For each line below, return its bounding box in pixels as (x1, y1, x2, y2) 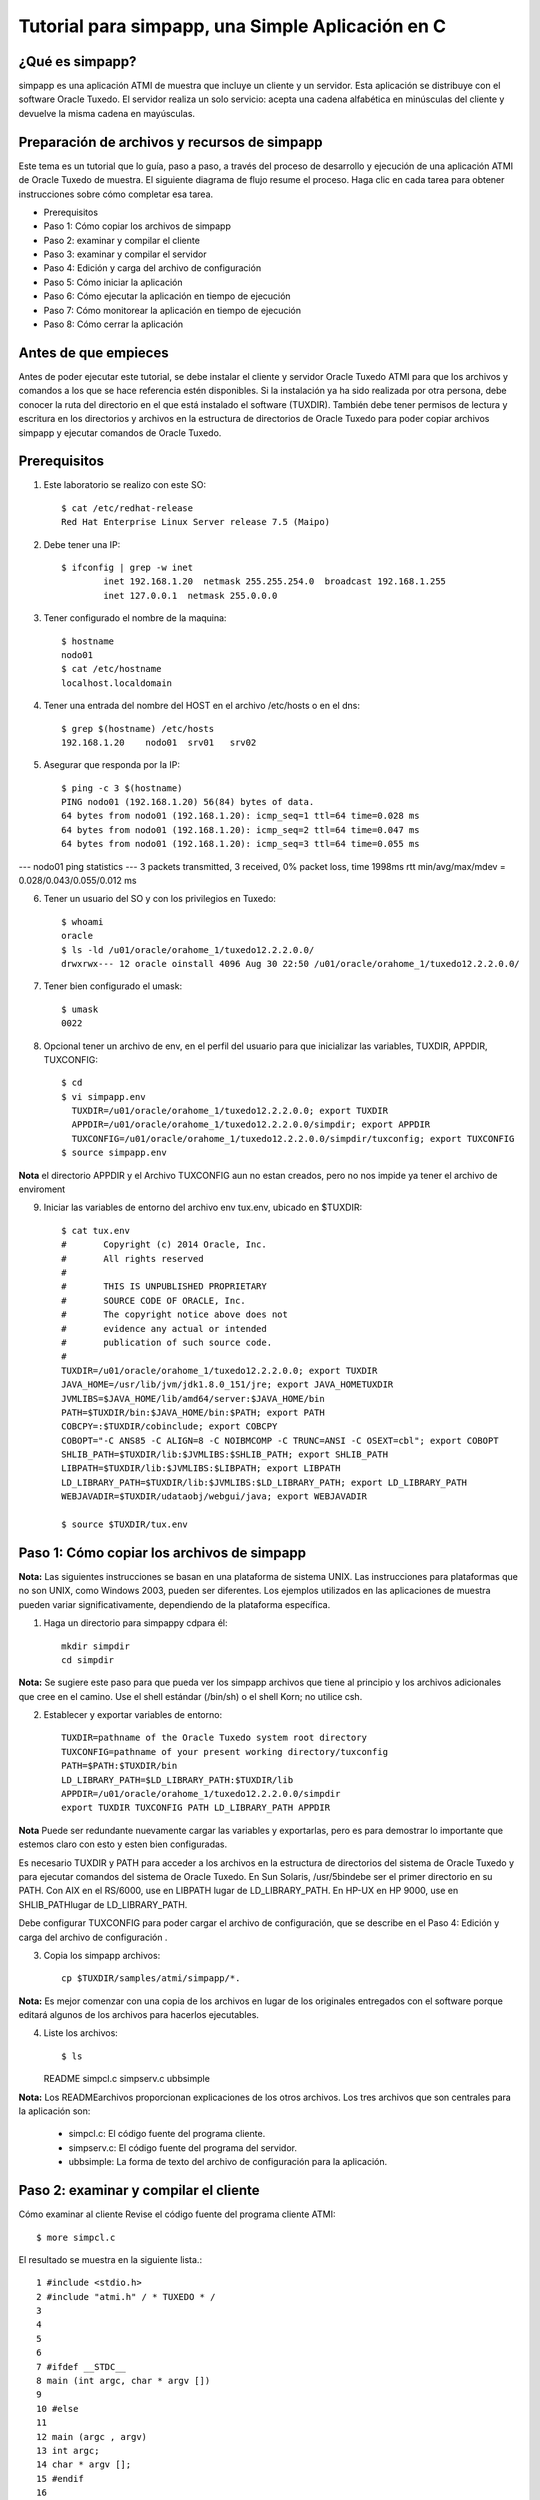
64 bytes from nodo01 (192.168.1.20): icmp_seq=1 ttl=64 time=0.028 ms (61, 810, 420, 822)
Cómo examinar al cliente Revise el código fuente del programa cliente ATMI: (18, 2208, 336, 2220)
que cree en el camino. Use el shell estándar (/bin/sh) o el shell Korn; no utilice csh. (18, 1690, 363, 1702)
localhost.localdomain (61, 677, 173, 689)
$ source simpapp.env (61, 1147, 167, 1159)
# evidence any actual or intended (61, 1323, 267, 1334)
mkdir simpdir (61, 1640, 130, 1652)
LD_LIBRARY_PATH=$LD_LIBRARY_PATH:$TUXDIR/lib (61, 1774, 294, 1785)
